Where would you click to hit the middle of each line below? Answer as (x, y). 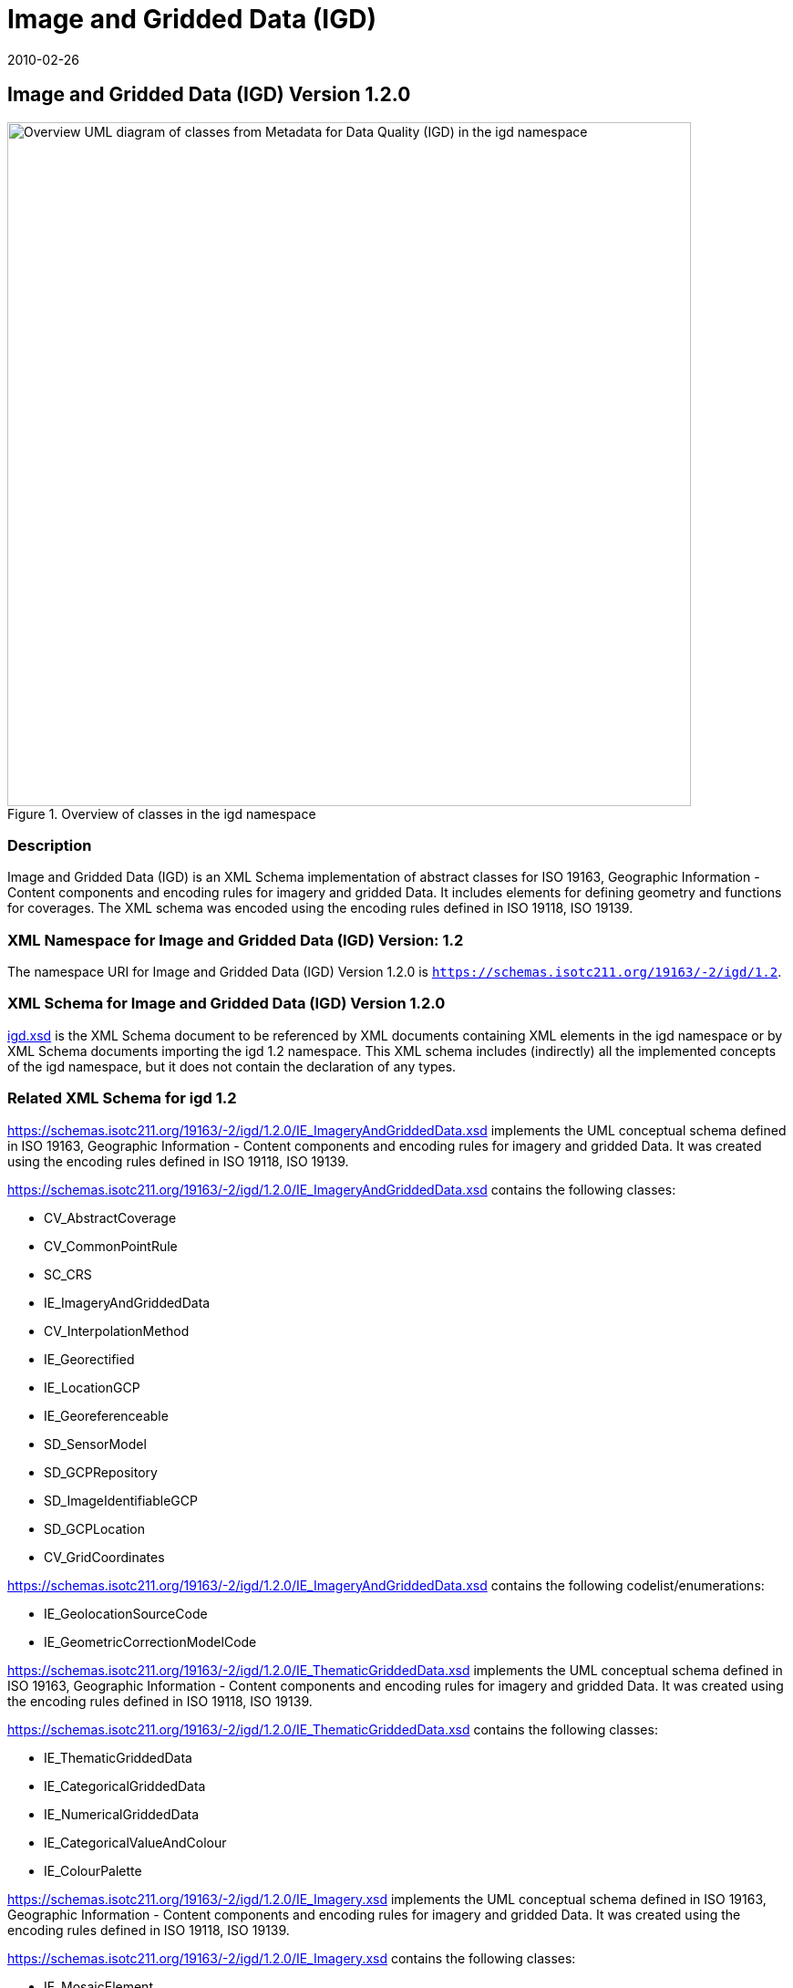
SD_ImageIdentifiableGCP (121, 1500)
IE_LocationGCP (92, 1387)
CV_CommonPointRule (111, 1246)
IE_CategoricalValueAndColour (135, 1842)
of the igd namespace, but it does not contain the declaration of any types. (232, 1066)
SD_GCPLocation (94, 1528)
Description (50, 845)
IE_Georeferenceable (106, 1415)
